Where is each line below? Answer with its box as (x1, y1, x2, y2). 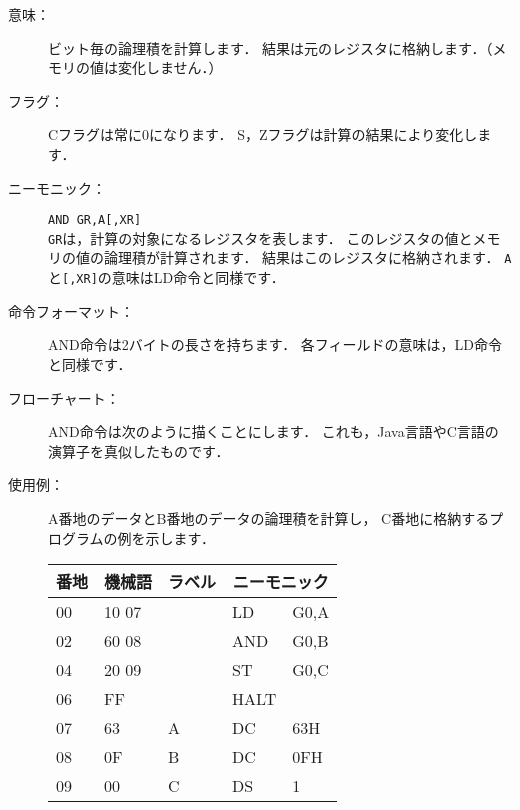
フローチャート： (8, 387, 120, 408)
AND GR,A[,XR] (48, 213, 142, 228)
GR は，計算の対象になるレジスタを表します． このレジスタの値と (48, 227, 473, 248)
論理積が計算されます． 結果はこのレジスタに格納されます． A (103, 247, 512, 268)
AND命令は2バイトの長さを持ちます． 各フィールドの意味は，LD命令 (48, 334, 502, 355)
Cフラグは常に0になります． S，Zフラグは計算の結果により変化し (48, 124, 478, 145)
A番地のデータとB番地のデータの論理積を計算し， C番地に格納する (48, 507, 490, 528)
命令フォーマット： (8, 300, 134, 321)
